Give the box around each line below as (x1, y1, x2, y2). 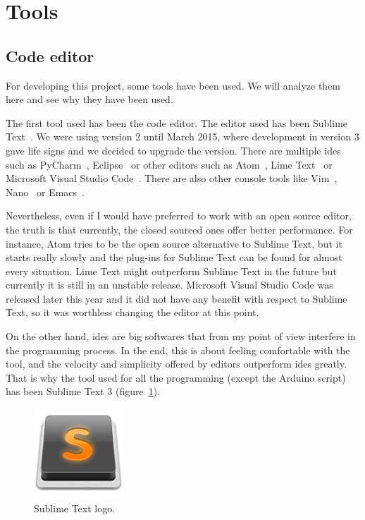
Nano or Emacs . (6, 184, 85, 199)
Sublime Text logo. (34, 500, 116, 515)
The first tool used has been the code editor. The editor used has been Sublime (6, 115, 348, 130)
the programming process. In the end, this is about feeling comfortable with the (6, 342, 350, 357)
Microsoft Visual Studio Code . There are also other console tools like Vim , (6, 171, 338, 186)
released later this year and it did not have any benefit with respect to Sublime (6, 291, 347, 306)
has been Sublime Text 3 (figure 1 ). (6, 384, 161, 399)
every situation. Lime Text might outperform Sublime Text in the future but (6, 263, 337, 278)
